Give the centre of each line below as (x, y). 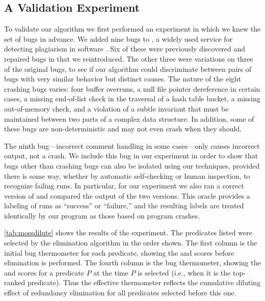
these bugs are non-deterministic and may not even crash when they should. (123, 129)
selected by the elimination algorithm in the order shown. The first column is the (131, 243)
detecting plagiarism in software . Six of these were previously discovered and (125, 49)
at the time (111, 272)
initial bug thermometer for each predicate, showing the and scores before (119, 252)
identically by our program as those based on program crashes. (102, 215)
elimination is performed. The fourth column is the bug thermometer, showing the (132, 263)
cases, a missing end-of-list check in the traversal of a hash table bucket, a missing (132, 99)
